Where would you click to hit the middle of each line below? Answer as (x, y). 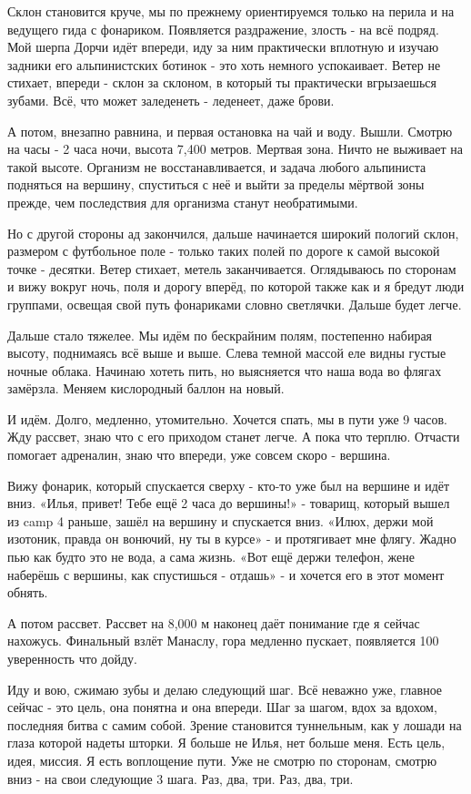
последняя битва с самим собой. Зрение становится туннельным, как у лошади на (235, 724)
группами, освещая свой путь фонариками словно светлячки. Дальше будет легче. (235, 304)
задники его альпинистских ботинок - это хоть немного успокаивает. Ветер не (224, 64)
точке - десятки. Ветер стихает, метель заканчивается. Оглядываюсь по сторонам (232, 268)
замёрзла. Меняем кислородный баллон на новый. (146, 388)
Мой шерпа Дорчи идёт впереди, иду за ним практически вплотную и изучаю (223, 47)
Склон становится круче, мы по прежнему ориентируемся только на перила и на (231, 11)
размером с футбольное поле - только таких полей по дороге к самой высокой (224, 251)
